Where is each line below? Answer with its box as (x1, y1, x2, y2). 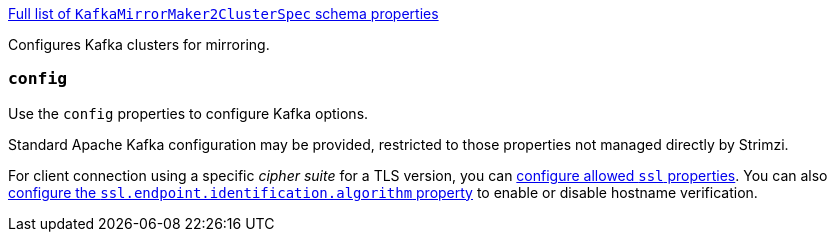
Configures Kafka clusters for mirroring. (8, 36, 270, 53)
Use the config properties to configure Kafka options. (8, 104, 369, 122)
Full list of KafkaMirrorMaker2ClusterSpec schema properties (8, 5, 439, 22)
